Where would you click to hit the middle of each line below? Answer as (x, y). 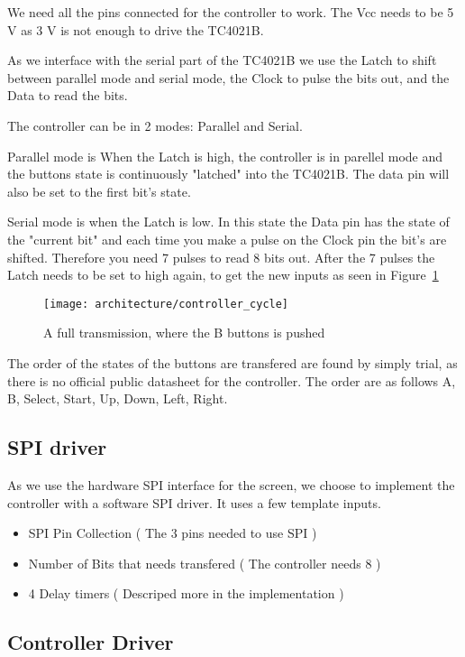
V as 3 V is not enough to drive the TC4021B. (136, 29)
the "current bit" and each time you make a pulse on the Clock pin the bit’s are (227, 239)
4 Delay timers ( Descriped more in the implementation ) (186, 593)
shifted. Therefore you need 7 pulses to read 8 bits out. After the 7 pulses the (221, 257)
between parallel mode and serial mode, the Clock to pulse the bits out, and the (228, 77)
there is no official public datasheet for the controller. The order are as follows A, (232, 380)
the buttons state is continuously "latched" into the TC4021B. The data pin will (228, 174)
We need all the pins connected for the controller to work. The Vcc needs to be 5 (231, 12)
